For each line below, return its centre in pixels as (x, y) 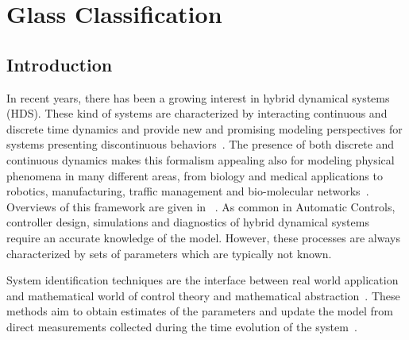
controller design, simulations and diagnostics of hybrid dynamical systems (188, 222)
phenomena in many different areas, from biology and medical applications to (195, 175)
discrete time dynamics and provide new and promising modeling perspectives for (204, 128)
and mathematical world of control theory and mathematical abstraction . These (203, 295)
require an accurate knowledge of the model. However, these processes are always (203, 237)
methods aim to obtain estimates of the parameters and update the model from (200, 311)
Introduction (60, 64)
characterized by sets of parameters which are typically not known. (169, 253)
